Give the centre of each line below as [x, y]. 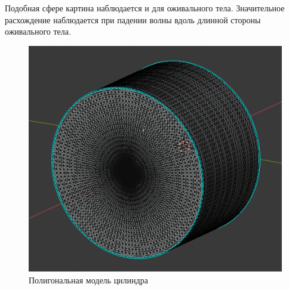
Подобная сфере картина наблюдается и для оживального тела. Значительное [145, 8]
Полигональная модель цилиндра [88, 280]
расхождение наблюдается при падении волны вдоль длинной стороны [133, 19]
